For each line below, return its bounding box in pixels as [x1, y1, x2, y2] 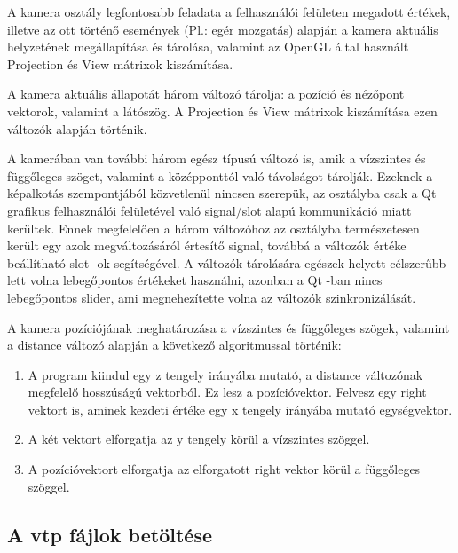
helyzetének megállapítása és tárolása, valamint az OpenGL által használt [7, 37, 409, 56]
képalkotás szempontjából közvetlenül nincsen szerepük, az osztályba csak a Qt [7, 184, 437, 202]
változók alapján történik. [7, 119, 147, 138]
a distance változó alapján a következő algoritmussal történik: [7, 336, 342, 354]
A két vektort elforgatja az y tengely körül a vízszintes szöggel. [28, 430, 370, 448]
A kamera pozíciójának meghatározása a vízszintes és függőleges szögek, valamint [7, 318, 450, 336]
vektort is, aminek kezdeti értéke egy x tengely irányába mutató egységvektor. [28, 399, 453, 418]
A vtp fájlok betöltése [7, 520, 212, 548]
